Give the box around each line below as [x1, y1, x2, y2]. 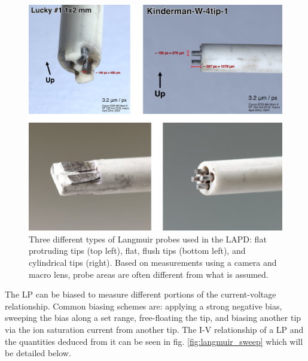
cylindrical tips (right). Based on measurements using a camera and [29, 256, 277, 268]
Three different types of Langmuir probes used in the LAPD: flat [29, 232, 267, 245]
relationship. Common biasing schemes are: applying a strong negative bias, [5, 299, 282, 312]
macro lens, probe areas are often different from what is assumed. [29, 268, 269, 280]
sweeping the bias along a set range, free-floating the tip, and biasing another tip [5, 311, 301, 324]
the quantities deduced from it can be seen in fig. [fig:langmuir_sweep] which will [5, 335, 303, 347]
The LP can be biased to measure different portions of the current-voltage [5, 288, 276, 301]
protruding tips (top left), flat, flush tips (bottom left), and [29, 244, 246, 257]
